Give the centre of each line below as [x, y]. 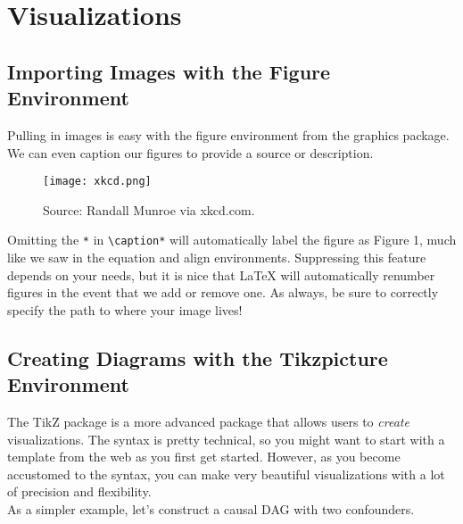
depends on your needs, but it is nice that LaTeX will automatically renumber [221, 274]
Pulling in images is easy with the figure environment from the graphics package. [228, 134]
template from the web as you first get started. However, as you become [204, 457]
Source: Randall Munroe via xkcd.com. [149, 209]
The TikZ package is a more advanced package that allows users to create [208, 422]
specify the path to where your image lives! [125, 309]
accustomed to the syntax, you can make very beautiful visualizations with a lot [226, 474]
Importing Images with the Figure [169, 71]
